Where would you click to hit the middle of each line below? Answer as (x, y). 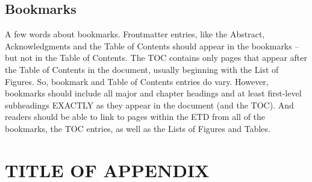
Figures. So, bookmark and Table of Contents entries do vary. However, (137, 81)
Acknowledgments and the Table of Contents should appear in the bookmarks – (152, 45)
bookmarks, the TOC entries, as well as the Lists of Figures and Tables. (138, 128)
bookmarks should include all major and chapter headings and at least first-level (153, 93)
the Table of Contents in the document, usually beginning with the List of (142, 69)
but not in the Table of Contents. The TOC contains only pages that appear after (156, 58)
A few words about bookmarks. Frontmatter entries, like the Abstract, (135, 34)
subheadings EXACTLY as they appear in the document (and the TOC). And (149, 105)
